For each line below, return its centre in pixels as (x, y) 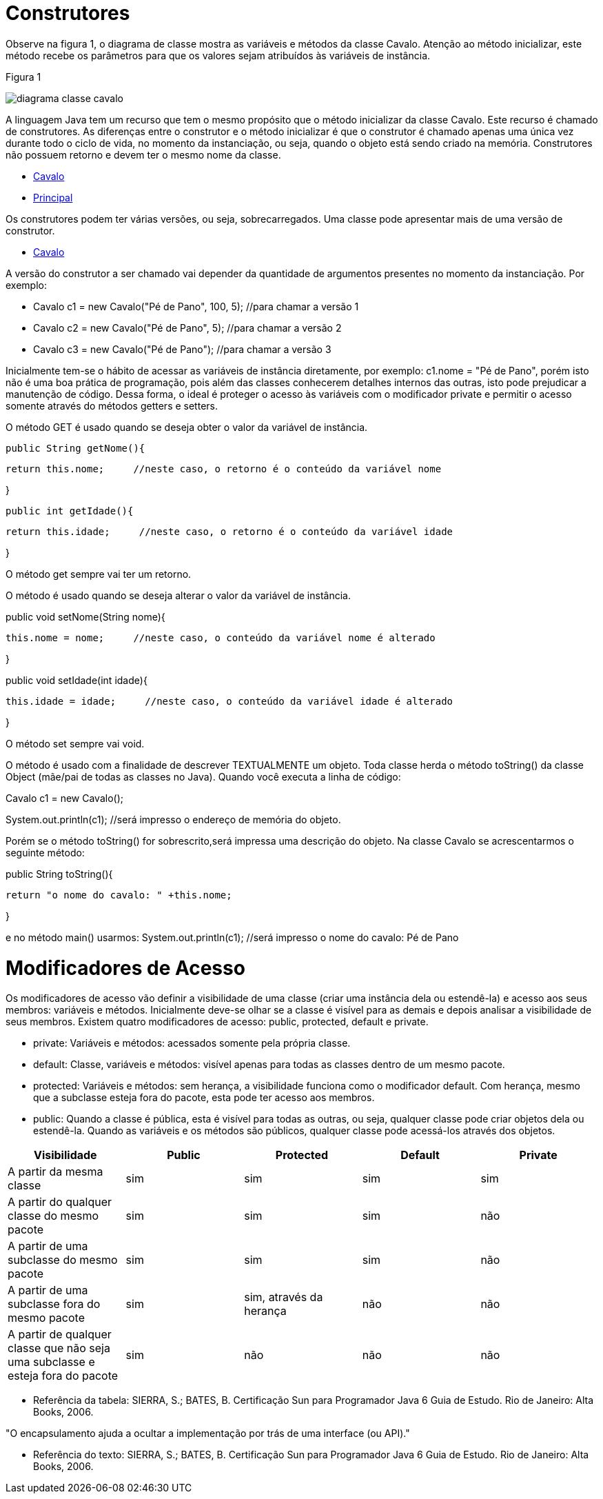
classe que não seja (59, 1348)
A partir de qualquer (60, 1335)
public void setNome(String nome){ (85, 616)
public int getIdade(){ (70, 511)
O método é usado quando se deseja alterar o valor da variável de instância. (178, 595)
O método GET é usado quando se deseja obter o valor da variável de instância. (187, 427)
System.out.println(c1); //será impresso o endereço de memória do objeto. (173, 819)
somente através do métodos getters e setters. (112, 405)
